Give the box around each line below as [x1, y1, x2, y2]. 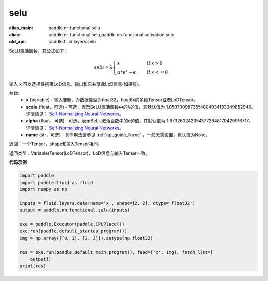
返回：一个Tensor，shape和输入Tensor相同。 [9, 141, 103, 147]
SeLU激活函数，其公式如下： [9, 48, 68, 54]
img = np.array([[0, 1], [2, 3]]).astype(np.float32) [19, 235, 153, 241]
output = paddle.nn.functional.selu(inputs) [19, 207, 130, 213]
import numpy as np [19, 187, 67, 192]
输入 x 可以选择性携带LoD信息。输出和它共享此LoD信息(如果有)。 [9, 81, 143, 87]
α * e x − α [117, 68, 136, 75]
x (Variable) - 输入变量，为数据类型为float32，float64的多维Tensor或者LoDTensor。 [26, 97, 198, 103]
